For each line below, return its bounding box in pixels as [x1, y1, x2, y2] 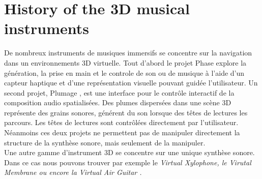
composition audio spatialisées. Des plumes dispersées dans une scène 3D [4, 97, 231, 108]
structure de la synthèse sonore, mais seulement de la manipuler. [4, 137, 206, 147]
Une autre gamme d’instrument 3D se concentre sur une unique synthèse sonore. [4, 147, 255, 158]
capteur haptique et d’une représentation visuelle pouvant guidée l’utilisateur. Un [4, 77, 258, 88]
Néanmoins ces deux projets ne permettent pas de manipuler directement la [4, 127, 240, 138]
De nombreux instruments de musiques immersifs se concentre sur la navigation [4, 47, 252, 58]
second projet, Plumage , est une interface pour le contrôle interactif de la [4, 87, 235, 98]
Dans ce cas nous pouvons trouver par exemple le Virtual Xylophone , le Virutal [4, 157, 251, 167]
